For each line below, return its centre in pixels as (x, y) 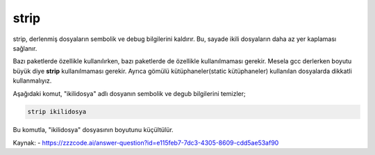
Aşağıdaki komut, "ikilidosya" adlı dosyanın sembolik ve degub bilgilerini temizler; (129, 93)
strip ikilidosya (57, 112)
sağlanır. (25, 48)
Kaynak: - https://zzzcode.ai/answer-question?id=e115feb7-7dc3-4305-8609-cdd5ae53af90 (146, 142)
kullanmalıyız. (32, 81)
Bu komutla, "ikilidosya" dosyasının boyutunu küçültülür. (93, 130)
